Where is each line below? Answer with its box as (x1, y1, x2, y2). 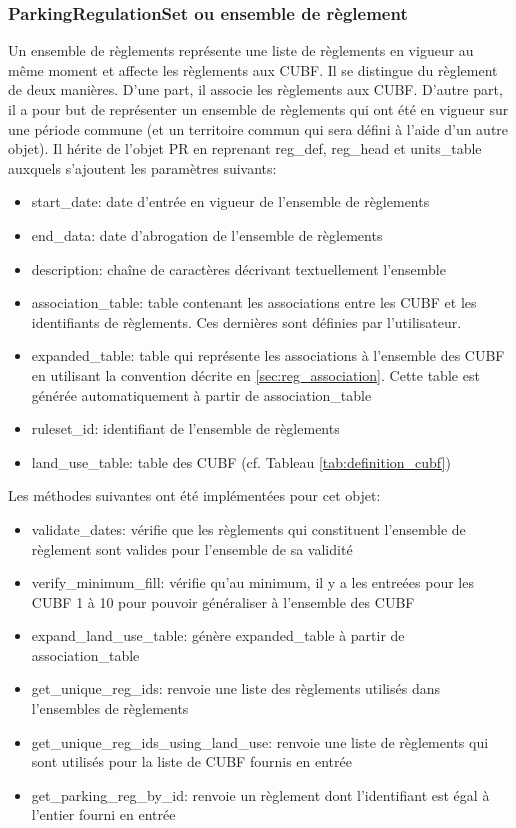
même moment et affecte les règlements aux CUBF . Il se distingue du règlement (8, 59, 498, 80)
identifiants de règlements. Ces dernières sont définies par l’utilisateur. (31, 311, 462, 332)
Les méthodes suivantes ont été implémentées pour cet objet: (8, 485, 381, 506)
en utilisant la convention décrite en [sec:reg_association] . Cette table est (31, 364, 480, 385)
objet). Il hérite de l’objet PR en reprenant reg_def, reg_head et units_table (8, 138, 482, 159)
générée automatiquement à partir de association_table (31, 384, 372, 405)
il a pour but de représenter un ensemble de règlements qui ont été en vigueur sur (8, 99, 509, 119)
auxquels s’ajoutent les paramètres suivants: (8, 157, 277, 178)
